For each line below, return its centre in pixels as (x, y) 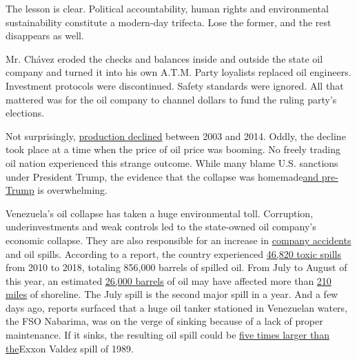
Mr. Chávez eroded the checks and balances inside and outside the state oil (164, 58)
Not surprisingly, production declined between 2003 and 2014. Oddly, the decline (176, 136)
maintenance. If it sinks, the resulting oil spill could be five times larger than (167, 335)
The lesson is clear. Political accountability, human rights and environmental (167, 8)
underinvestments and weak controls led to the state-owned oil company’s (161, 227)
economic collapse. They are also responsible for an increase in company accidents (178, 240)
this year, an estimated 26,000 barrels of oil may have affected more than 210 (169, 280)
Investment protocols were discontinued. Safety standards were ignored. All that (175, 85)
